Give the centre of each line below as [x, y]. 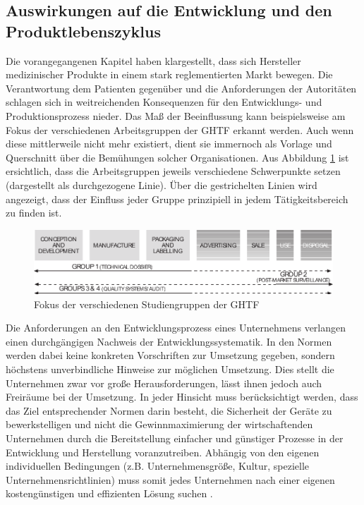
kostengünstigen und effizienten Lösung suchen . [109, 493]
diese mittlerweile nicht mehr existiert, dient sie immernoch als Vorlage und [169, 144]
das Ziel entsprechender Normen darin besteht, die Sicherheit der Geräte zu [169, 410]
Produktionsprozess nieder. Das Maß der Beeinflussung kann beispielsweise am [176, 115]
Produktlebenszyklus [83, 31]
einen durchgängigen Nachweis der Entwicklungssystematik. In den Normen [169, 341]
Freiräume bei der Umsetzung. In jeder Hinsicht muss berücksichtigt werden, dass [182, 397]
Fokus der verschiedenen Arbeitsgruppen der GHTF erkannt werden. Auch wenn [180, 129]
